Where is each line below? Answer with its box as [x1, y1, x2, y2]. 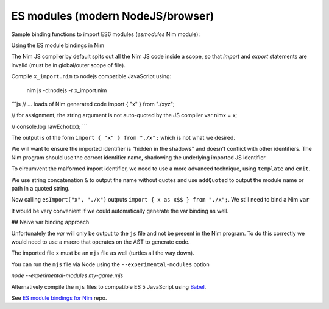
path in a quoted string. [11, 185, 70, 192]
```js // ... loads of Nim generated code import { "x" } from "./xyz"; [11, 100, 175, 107]
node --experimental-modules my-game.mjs [11, 272, 124, 279]
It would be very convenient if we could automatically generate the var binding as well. [11, 207, 228, 214]
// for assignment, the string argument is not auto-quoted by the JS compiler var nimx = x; [11, 112, 238, 119]
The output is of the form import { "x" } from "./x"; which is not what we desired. [11, 134, 236, 142]
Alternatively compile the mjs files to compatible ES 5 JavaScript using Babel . [11, 283, 207, 290]
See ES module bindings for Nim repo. [11, 294, 107, 302]
